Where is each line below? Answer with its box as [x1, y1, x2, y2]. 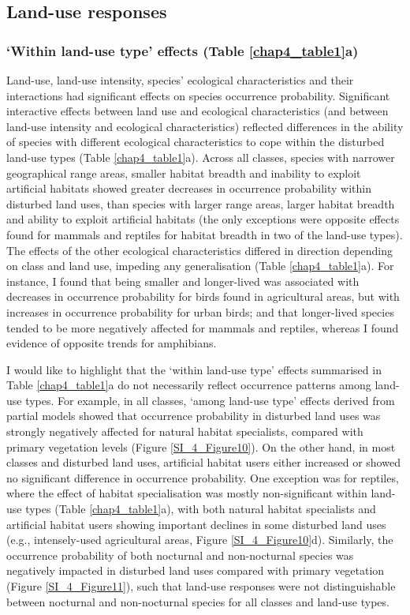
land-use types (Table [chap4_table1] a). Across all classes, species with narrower [6, 148, 395, 165]
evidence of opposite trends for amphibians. [6, 335, 217, 351]
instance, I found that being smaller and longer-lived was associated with [6, 272, 360, 289]
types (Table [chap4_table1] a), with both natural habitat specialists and [25, 501, 376, 517]
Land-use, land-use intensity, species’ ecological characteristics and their [6, 72, 354, 88]
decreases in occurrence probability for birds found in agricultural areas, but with [6, 288, 400, 305]
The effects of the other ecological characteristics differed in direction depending [6, 242, 393, 258]
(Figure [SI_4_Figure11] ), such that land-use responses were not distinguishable [6, 578, 396, 594]
